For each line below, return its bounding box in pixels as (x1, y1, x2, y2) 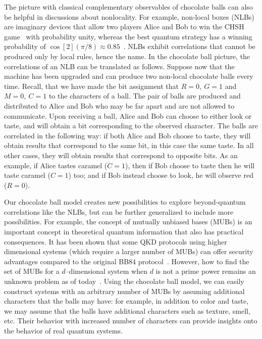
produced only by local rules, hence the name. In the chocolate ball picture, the (4, 51, 250, 61)
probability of (4, 41, 46, 52)
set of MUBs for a (4, 266, 60, 276)
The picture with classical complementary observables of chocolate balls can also (4, 2, 253, 12)
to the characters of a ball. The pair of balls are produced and (48, 90, 241, 101)
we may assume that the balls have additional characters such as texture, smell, (4, 305, 250, 316)
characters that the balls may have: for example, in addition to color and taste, (4, 296, 249, 306)
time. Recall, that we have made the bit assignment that (4, 80, 179, 91)
